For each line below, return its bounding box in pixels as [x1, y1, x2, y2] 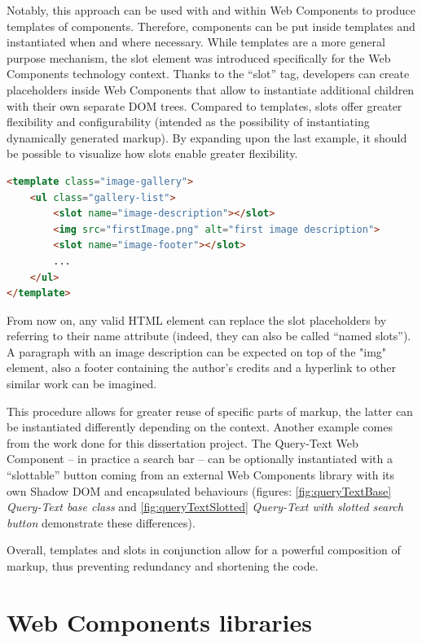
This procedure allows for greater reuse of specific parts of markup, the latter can [7, 402, 413, 419]
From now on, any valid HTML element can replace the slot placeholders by [7, 311, 387, 328]
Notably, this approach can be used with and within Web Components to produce [7, 2, 416, 18]
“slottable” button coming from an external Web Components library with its [7, 466, 395, 483]
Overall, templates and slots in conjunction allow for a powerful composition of [7, 541, 401, 558]
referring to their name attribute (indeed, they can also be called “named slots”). [7, 327, 411, 344]
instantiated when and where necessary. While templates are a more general [7, 33, 385, 50]
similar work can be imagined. [7, 375, 157, 392]
